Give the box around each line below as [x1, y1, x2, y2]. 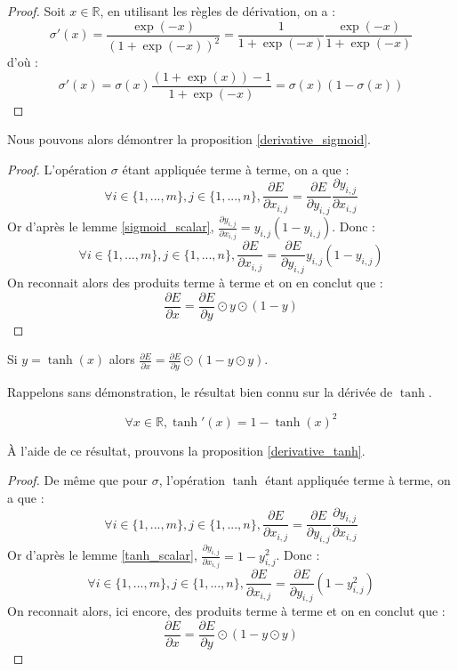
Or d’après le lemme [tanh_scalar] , [7, 546, 197, 564]
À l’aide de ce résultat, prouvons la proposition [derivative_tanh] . [7, 441, 366, 459]
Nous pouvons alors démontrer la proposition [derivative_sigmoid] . [7, 130, 371, 149]
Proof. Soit [7, 2, 66, 20]
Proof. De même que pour [7, 471, 149, 489]
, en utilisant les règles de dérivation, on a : [100, 2, 336, 20]
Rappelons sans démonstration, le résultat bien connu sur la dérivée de [7, 382, 393, 400]
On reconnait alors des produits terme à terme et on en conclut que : [7, 273, 383, 292]
